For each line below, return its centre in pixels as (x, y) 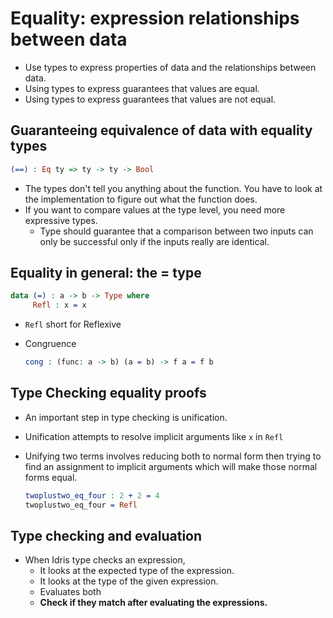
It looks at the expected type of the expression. (137, 571)
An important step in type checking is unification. (126, 417)
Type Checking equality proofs (108, 393)
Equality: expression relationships (155, 18)
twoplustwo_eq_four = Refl (81, 505)
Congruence (50, 344)
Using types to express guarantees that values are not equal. (150, 99)
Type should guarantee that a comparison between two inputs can (176, 231)
